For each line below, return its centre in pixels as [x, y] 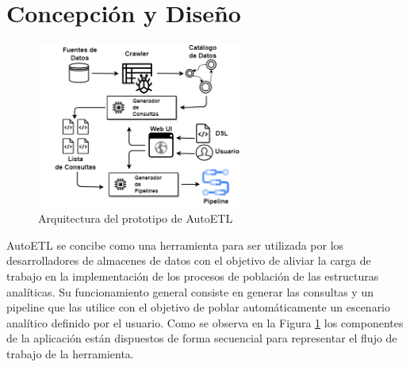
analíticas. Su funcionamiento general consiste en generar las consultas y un [190, 291]
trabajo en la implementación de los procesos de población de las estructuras [193, 276]
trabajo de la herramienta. [70, 353]
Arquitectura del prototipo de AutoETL [136, 218]
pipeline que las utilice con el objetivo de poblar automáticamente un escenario [199, 307]
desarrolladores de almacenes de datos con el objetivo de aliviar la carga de [189, 260]
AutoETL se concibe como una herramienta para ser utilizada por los [175, 245]
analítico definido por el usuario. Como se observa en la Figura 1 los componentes [205, 322]
